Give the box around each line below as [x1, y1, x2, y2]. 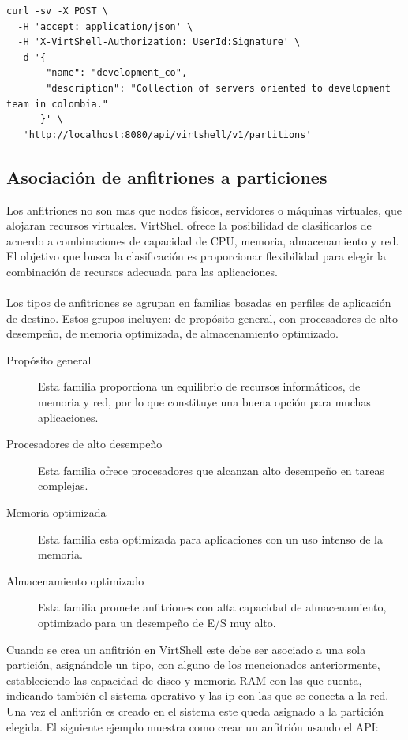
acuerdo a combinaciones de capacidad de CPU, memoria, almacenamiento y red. [6, 232, 399, 249]
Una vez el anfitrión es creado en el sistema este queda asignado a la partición [6, 702, 384, 719]
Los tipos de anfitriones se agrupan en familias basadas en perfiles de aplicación [6, 294, 391, 311]
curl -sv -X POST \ [6, 6, 108, 17]
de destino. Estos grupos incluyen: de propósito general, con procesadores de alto [6, 309, 398, 326]
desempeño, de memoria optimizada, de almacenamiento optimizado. [6, 325, 339, 342]
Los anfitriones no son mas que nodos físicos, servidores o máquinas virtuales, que [6, 201, 402, 218]
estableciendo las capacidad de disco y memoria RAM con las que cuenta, [6, 671, 362, 688]
